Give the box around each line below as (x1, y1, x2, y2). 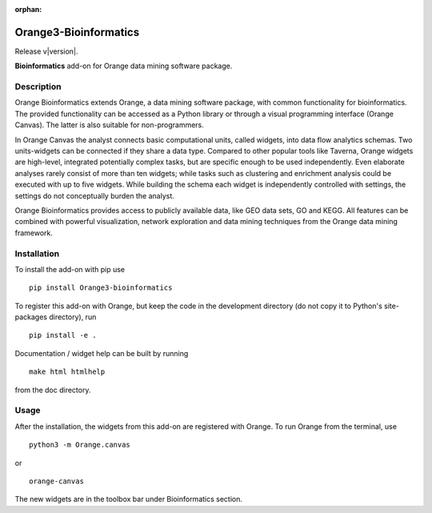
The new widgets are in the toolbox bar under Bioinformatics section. (14, 495, 243, 504)
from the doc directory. (14, 385, 91, 395)
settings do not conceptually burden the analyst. (14, 190, 175, 200)
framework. (14, 228, 54, 238)
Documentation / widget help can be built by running (14, 348, 189, 358)
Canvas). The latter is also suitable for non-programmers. (14, 120, 204, 130)
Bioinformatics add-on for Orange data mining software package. (14, 61, 233, 71)
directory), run (49, 312, 97, 322)
